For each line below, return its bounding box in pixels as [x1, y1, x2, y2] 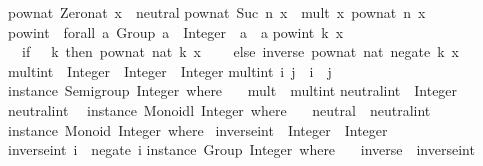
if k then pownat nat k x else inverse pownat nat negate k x [21, 41, 459, 62]
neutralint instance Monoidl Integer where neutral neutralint [8, 99, 431, 120]
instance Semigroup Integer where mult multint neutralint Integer [8, 80, 458, 101]
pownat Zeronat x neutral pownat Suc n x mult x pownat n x [8, 2, 426, 22]
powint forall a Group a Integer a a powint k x [8, 21, 344, 42]
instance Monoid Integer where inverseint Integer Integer [8, 119, 388, 140]
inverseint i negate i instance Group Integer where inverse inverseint [8, 139, 475, 160]
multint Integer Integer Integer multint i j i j [8, 60, 332, 81]
